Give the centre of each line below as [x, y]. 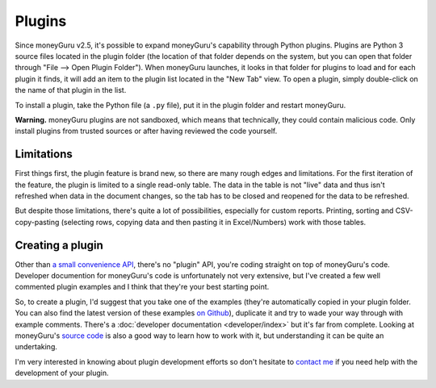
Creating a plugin [59, 245]
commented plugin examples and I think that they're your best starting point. [142, 287]
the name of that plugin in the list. [71, 90]
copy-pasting [37, 222]
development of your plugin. [62, 373]
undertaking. [36, 347]
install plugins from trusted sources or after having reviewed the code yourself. [146, 131]
